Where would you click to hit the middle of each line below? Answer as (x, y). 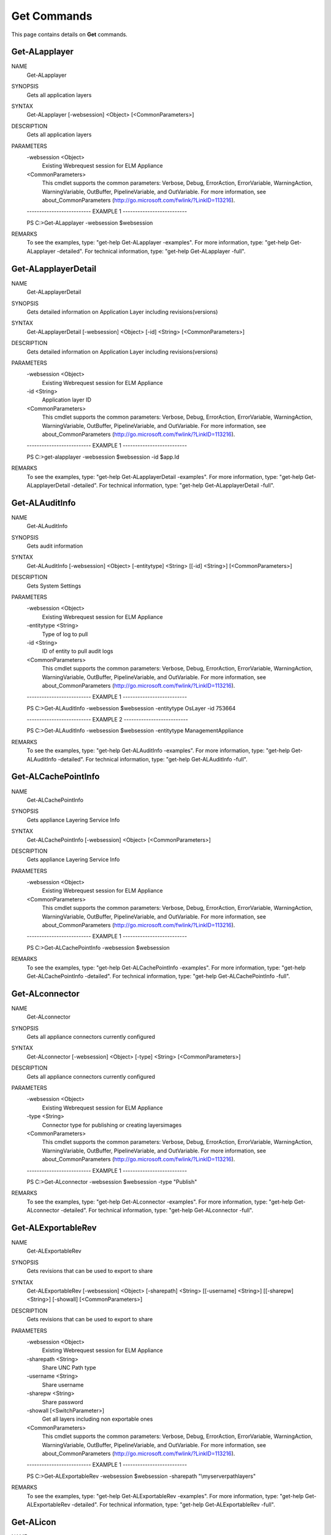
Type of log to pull (65, 634)
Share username (63, 1385)
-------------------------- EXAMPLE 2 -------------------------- (107, 720)
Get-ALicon (34, 1522)
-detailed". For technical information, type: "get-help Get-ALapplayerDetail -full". (173, 485)
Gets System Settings (54, 586)
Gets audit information (55, 546)
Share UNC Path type (69, 1368)
